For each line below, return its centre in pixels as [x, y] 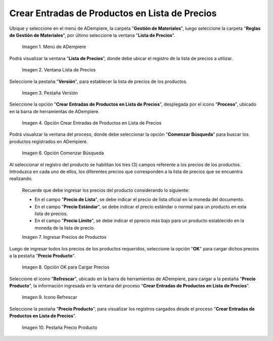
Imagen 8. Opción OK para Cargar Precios [66, 267]
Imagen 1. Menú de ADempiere [54, 47]
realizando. [21, 179]
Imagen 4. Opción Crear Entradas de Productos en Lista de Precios [92, 123]
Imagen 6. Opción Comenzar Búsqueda [63, 153]
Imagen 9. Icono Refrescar [50, 297]
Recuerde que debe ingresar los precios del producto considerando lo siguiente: [106, 190]
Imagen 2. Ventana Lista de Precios [59, 70]
